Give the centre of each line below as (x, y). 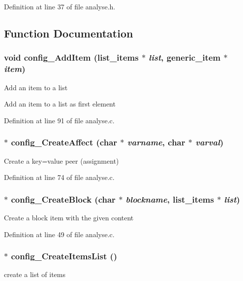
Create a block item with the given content (69, 217)
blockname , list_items (170, 199)
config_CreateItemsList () (64, 256)
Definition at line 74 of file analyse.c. (59, 177)
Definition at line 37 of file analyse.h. (60, 6)
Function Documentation (69, 33)
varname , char (156, 142)
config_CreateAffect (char (64, 142)
